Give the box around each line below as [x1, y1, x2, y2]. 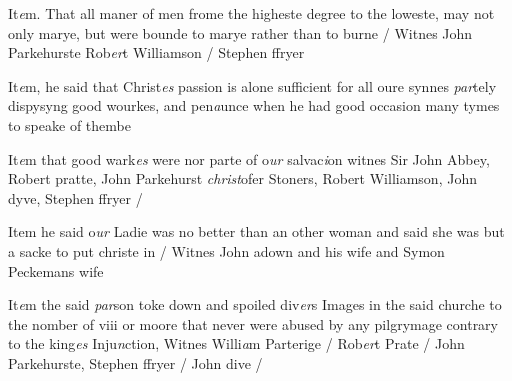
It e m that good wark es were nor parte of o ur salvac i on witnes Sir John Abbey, [8, 148, 490, 169]
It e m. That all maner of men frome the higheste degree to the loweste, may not [8, 3, 495, 23]
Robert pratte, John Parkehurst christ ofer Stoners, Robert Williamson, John [8, 168, 477, 189]
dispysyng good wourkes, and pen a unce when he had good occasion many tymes [8, 95, 500, 116]
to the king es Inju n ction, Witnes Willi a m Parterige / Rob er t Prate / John [8, 333, 465, 354]
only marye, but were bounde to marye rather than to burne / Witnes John [8, 22, 473, 43]
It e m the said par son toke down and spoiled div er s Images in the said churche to [8, 294, 502, 315]
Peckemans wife [8, 260, 104, 281]
